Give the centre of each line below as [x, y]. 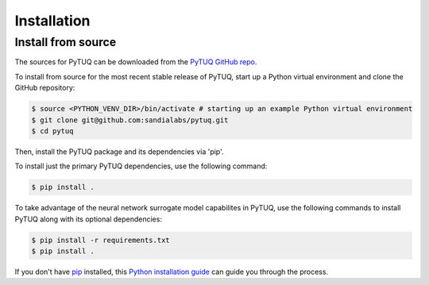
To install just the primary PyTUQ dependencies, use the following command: [141, 166]
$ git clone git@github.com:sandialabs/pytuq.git [130, 120]
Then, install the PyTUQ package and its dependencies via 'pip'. [119, 152]
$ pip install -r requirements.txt [100, 240]
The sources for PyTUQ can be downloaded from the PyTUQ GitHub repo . [136, 62]
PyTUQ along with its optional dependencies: [89, 219]
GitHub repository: [45, 88]
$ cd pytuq [52, 131]
